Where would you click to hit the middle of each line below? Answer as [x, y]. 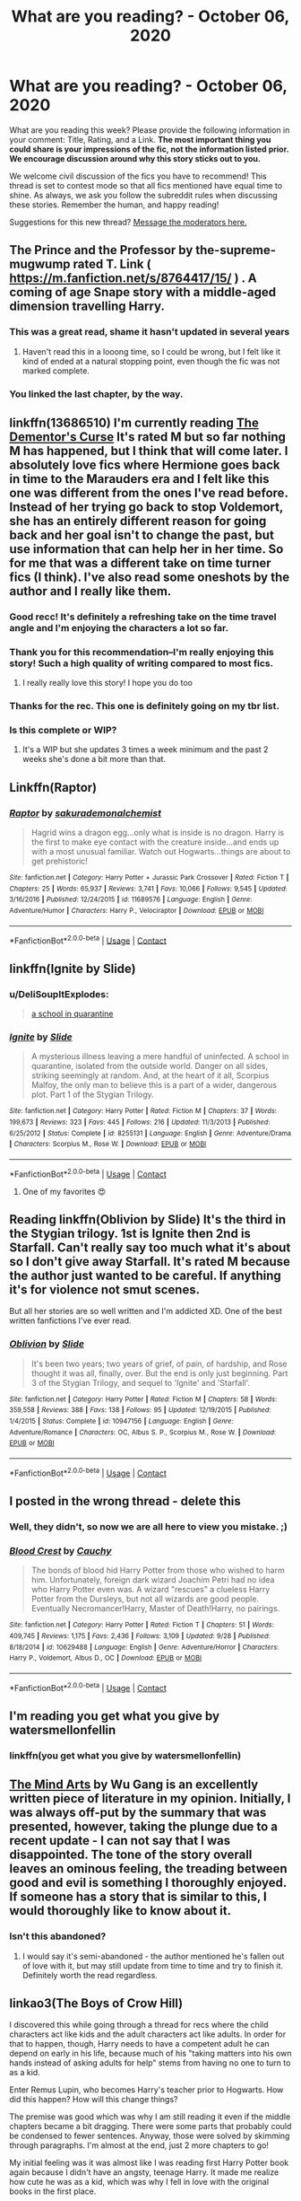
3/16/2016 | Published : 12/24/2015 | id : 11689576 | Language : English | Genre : [131, 899]
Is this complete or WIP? [63, 730]
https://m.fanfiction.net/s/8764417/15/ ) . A [133, 279]
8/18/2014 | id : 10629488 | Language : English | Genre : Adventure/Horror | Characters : [144, 1647]
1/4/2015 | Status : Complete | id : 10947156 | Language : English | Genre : [122, 1421]
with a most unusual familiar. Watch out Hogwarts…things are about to [161, 852]
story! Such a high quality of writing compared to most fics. [142, 663]
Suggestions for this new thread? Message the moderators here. [128, 222]
